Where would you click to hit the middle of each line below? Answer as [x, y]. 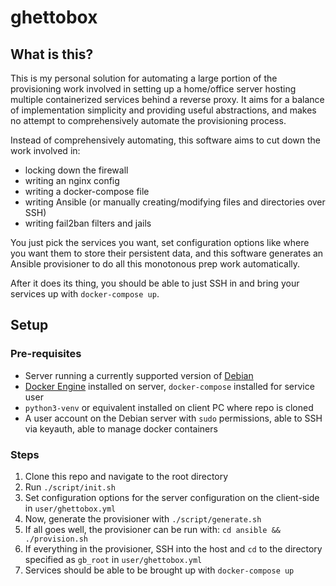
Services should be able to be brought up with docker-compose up [159, 570]
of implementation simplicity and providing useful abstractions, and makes [163, 110]
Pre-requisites [46, 354]
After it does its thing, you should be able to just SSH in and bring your [155, 283]
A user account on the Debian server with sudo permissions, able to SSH [173, 418]
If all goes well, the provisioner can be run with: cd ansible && [152, 529]
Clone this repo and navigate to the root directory [126, 476]
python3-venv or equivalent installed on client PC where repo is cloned [169, 407]
